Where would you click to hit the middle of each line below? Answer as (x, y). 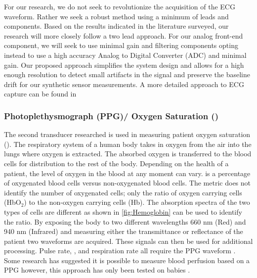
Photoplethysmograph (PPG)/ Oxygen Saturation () (111, 116)
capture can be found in (40, 94)
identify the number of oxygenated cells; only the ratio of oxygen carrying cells (123, 192)
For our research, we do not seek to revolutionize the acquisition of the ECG (120, 6)
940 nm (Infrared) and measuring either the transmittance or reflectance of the (124, 231)
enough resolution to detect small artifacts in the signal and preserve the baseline (127, 74)
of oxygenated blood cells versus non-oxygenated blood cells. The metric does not (127, 183)
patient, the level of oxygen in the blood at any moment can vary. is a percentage (127, 173)
